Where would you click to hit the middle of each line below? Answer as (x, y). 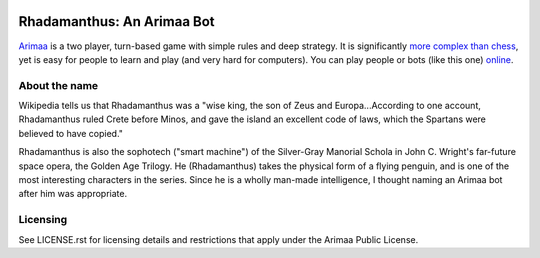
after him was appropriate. (73, 194)
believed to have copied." (71, 133)
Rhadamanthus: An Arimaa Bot (116, 21)
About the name (58, 85)
